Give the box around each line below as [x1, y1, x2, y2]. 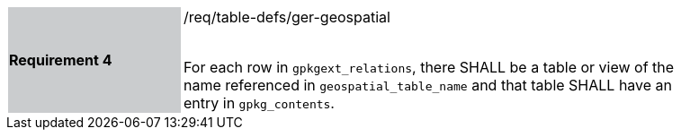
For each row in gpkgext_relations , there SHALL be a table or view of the [184, 58, 675, 76]
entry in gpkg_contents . [184, 94, 335, 112]
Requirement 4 [9, 51, 112, 69]
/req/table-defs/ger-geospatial [184, 8, 390, 26]
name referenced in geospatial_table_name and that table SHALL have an [184, 76, 673, 94]
